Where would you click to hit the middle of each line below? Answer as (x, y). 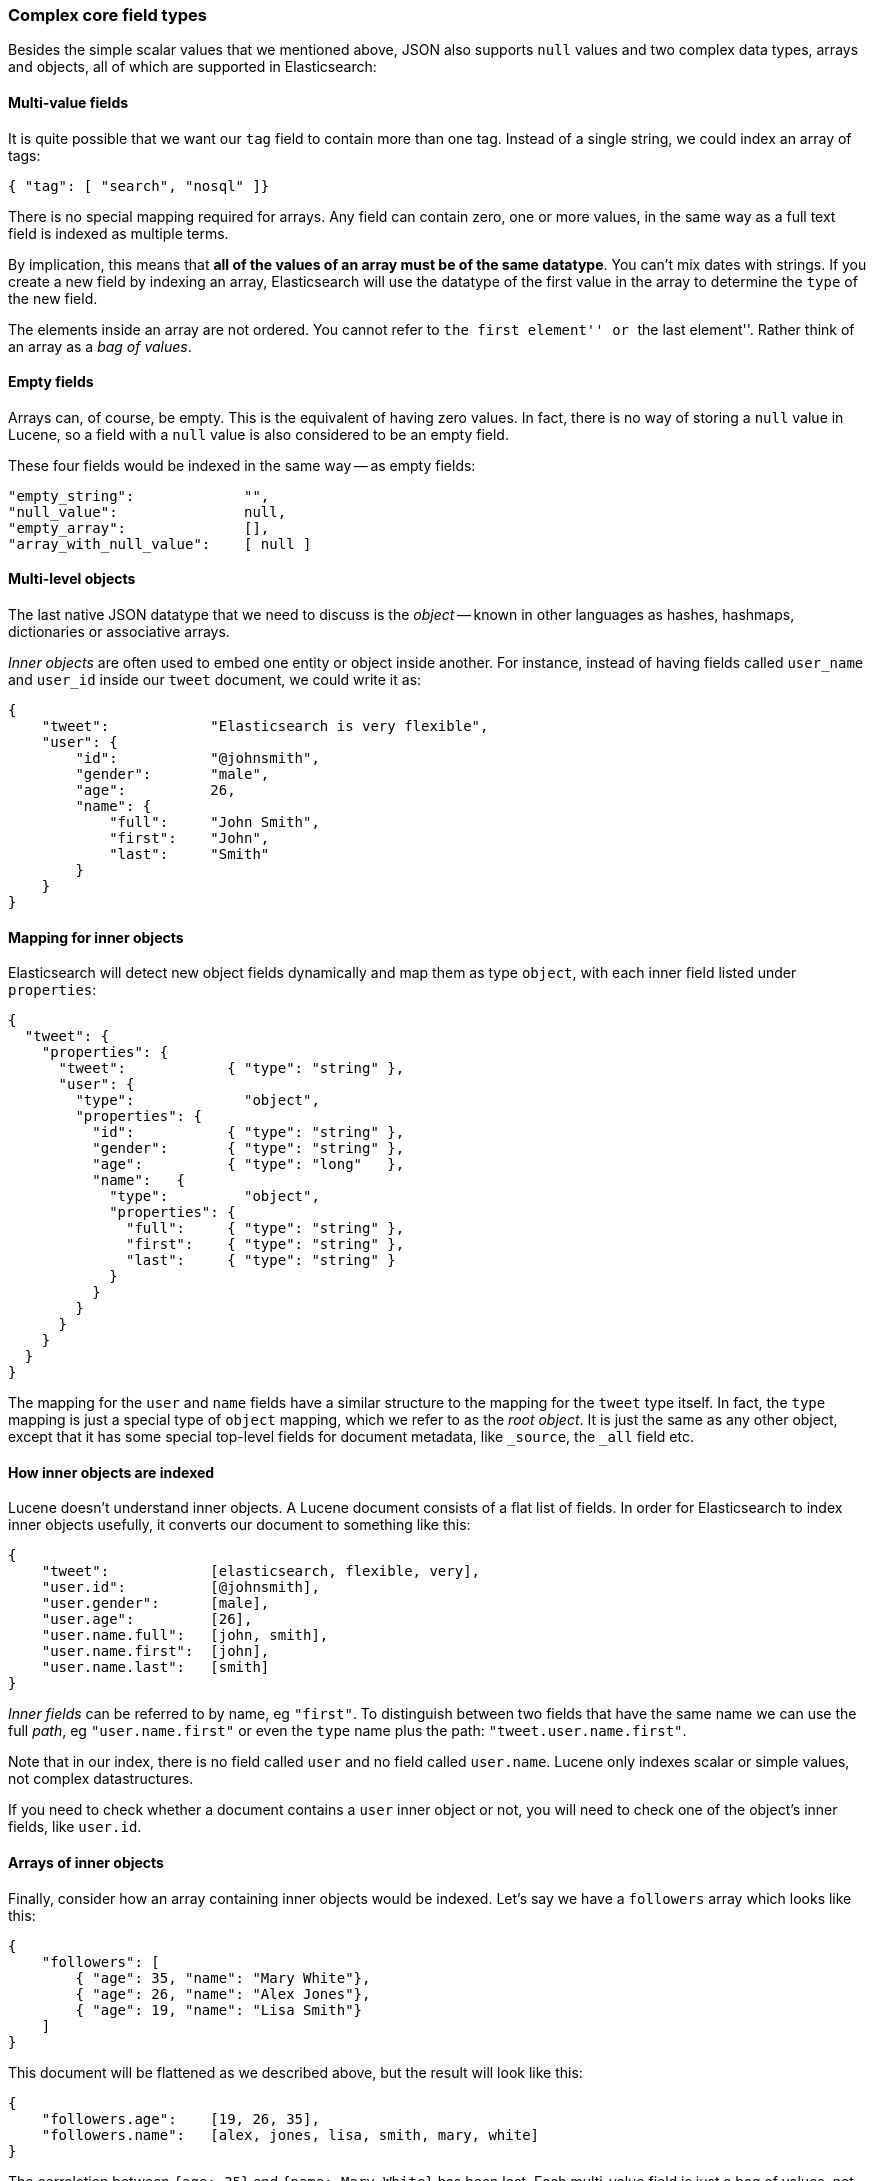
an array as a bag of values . (100, 346)
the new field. (53, 298)
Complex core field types (107, 15)
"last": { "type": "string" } (261, 1260)
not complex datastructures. (101, 1779)
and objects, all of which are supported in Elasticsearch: (192, 67)
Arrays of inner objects (86, 1863)
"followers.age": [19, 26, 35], (180, 2118)
